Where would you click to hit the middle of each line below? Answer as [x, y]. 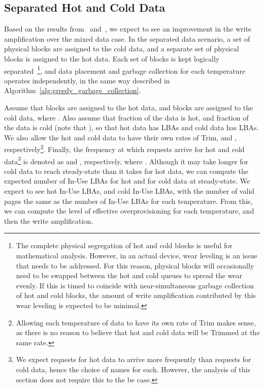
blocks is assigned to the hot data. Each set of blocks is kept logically [112, 58]
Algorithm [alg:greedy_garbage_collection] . [73, 90]
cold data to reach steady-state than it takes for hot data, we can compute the [126, 171]
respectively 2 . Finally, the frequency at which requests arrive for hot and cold [124, 148]
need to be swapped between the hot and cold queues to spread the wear [129, 275]
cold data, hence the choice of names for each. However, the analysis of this [133, 369]
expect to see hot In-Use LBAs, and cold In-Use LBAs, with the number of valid [129, 191]
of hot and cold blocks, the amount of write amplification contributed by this [136, 295]
